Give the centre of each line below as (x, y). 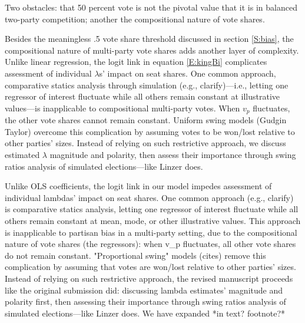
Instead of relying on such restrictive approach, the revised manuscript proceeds (149, 278)
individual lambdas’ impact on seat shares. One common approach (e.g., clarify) (149, 197)
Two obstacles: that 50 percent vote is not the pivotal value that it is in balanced (151, 7)
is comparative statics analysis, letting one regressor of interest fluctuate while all (152, 209)
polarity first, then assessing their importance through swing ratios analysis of (145, 301)
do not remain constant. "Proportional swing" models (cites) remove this (135, 255)
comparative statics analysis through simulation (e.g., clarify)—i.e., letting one (147, 85)
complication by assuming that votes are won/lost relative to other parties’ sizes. (150, 267)
